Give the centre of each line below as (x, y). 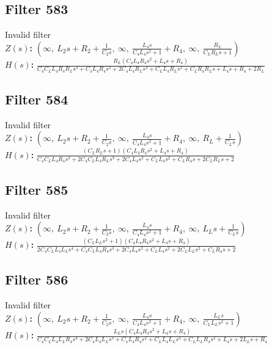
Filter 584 (37, 99)
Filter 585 (37, 189)
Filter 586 (37, 279)
